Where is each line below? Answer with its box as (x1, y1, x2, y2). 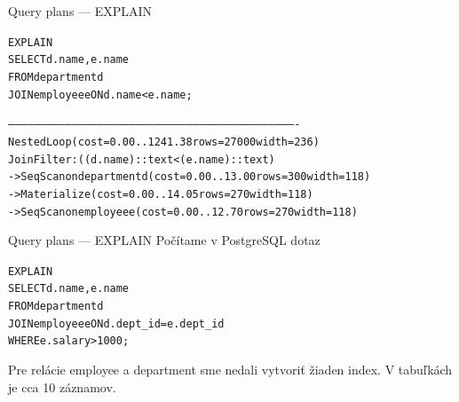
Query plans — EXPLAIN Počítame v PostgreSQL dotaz (8, 231, 321, 249)
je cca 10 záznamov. (8, 377, 116, 396)
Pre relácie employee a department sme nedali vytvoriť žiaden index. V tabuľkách (8, 360, 453, 379)
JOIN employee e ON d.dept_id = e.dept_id (8, 317, 225, 330)
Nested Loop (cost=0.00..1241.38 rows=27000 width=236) (8, 135, 320, 148)
